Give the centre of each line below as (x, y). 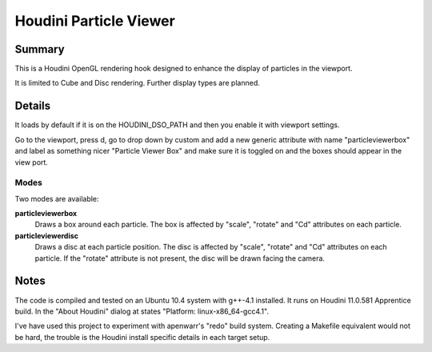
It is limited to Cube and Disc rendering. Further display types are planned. (137, 83)
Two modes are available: (57, 198)
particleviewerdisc (47, 235)
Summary (40, 49)
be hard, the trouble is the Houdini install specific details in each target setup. (142, 337)
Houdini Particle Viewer (95, 21)
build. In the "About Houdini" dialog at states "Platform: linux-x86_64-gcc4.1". (142, 311)
